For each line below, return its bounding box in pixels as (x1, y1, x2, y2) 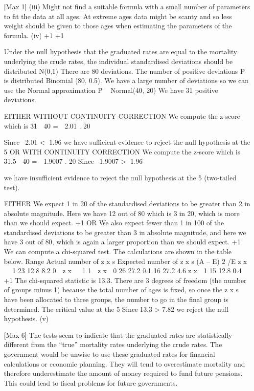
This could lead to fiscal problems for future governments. (4, 377, 178, 388)
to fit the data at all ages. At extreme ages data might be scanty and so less (4, 11, 232, 21)
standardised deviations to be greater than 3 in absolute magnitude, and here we (4, 227, 246, 237)
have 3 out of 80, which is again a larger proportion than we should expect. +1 (4, 237, 241, 247)
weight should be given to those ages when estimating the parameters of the (4, 21, 232, 31)
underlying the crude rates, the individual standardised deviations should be (4, 56, 233, 66)
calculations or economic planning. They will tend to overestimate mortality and (4, 358, 245, 369)
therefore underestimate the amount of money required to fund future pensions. (4, 368, 243, 378)
